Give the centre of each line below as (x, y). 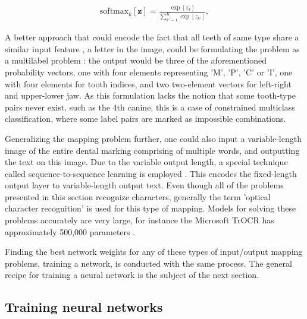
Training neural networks (84, 307)
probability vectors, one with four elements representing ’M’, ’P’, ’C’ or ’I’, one (149, 72)
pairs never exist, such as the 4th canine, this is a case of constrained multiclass (150, 107)
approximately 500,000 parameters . (70, 231)
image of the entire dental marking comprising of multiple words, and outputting (152, 150)
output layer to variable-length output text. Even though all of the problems (144, 185)
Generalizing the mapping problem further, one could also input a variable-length (153, 138)
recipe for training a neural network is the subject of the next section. (132, 275)
